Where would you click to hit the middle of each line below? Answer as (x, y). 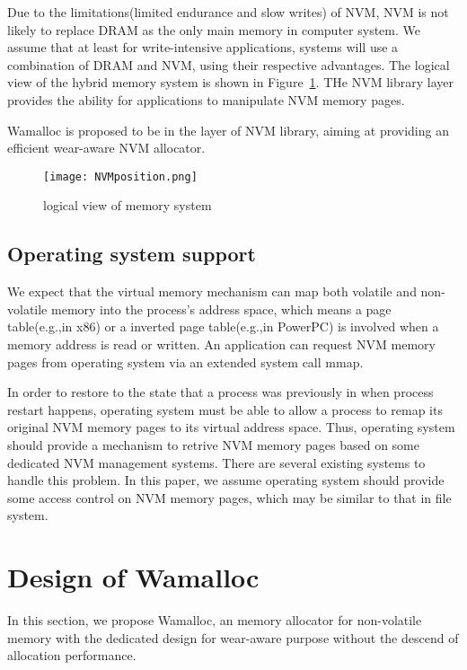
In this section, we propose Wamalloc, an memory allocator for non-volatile (215, 620)
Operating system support (132, 254)
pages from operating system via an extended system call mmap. (185, 361)
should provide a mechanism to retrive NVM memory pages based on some (213, 444)
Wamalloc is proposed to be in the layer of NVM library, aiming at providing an (228, 130)
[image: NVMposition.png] (120, 176)
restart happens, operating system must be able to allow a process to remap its (225, 409)
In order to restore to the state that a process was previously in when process (220, 392)
